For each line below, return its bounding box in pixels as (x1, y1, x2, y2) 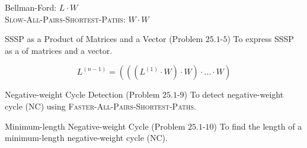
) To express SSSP (227, 33, 294, 45)
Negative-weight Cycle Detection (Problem (5, 88, 160, 101)
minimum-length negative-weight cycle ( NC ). (5, 131, 168, 144)
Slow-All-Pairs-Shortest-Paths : (5, 12, 126, 25)
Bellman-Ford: (5, 1, 57, 13)
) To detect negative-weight (184, 88, 284, 101)
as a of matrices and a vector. (5, 44, 113, 56)
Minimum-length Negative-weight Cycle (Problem (5, 120, 186, 132)
